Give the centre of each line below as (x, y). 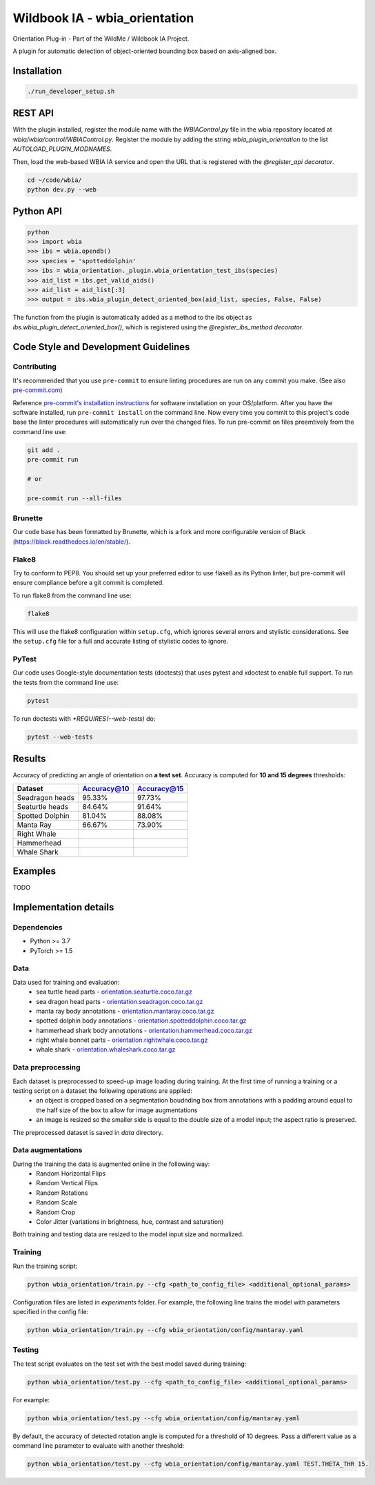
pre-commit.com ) (38, 390)
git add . (44, 450)
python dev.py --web (62, 189)
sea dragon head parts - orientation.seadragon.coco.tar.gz (120, 1001)
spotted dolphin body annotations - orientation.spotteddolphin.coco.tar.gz (141, 1021)
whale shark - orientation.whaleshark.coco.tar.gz (106, 1049)
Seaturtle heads (43, 806)
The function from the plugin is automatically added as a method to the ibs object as (132, 318)
